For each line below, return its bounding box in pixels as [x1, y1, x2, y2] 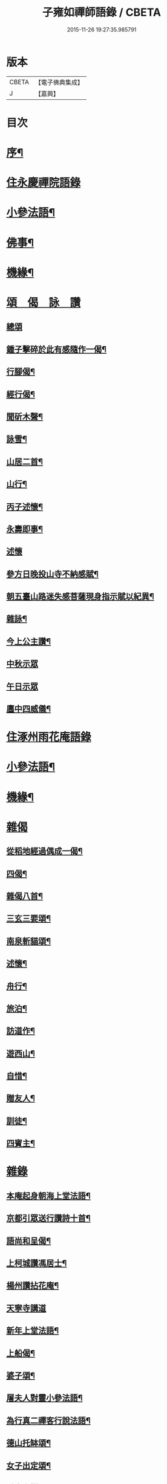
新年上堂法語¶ [6, 1325, 59, 1336]
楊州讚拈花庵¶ [6, 1281, 59, 1291]
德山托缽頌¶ [6, 1438, 51, 1448]
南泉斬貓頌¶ [6, 936, 51, 946]
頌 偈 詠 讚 [6, 296, 81, 309]
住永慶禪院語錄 [6, 176, 81, 190]
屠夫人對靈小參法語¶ [6, 1393, 83, 1403]
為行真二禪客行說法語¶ [6, 1415, 91, 1426]
